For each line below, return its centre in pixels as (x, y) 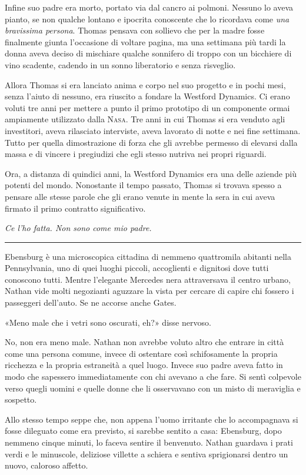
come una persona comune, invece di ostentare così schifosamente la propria (141, 353)
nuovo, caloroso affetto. (46, 465)
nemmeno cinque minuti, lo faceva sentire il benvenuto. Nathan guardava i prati (149, 442)
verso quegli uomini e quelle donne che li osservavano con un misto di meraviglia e (153, 388)
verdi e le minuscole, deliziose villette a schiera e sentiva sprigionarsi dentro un (147, 454)
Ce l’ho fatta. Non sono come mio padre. (78, 228)
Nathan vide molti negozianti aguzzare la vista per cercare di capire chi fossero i (149, 291)
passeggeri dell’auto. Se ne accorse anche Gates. (91, 302)
